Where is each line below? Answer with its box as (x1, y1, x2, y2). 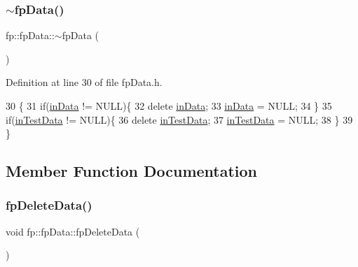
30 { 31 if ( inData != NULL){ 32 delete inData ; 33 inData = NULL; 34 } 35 (6, 99, 332, 113)
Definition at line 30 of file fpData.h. (6, 75, 163, 89)
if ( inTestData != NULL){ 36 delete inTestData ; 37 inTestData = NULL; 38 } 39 (6, 112, 353, 127)
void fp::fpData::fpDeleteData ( (6, 224, 140, 238)
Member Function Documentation (6, 160, 258, 182)
